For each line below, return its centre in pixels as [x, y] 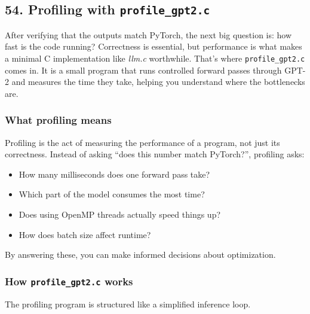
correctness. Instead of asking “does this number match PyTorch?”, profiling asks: [155, 154]
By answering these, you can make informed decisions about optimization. [140, 254]
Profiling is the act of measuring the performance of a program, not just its [142, 142]
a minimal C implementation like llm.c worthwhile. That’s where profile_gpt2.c [155, 58]
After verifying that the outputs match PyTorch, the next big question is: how [148, 34]
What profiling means [58, 120]
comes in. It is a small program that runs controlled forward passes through [143, 70]
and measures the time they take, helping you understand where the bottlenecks [158, 82]
